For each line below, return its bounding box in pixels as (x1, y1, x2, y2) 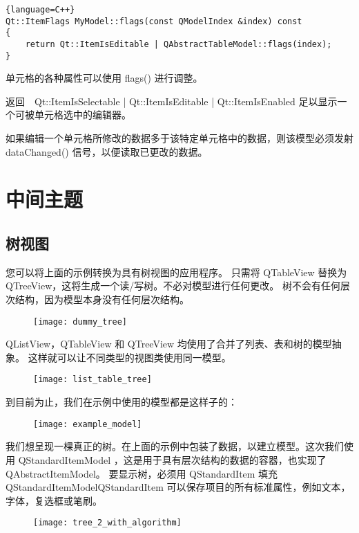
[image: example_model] (33, 419, 142, 429)
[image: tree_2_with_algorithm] (33, 518, 182, 528)
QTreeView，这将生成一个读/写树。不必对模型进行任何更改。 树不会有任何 (6, 278, 340, 293)
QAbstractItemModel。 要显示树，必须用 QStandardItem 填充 (6, 466, 278, 480)
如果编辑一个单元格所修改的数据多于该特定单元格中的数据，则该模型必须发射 (6, 131, 353, 145)
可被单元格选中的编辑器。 (14, 107, 131, 122)
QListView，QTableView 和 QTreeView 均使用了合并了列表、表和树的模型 (6, 336, 332, 351)
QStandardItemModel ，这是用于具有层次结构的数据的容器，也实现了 (18, 452, 327, 467)
